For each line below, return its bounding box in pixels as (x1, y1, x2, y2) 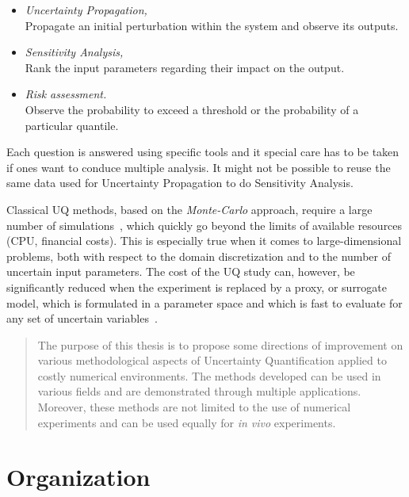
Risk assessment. (25, 86, 107, 102)
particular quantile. (25, 117, 119, 133)
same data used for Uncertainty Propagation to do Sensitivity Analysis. (6, 174, 354, 191)
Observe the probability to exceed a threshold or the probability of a (25, 101, 359, 117)
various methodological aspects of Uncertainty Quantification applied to (37, 352, 387, 369)
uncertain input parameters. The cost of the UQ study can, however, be (6, 263, 355, 280)
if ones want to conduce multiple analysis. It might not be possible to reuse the (6, 159, 391, 175)
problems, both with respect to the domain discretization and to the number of (6, 247, 391, 264)
